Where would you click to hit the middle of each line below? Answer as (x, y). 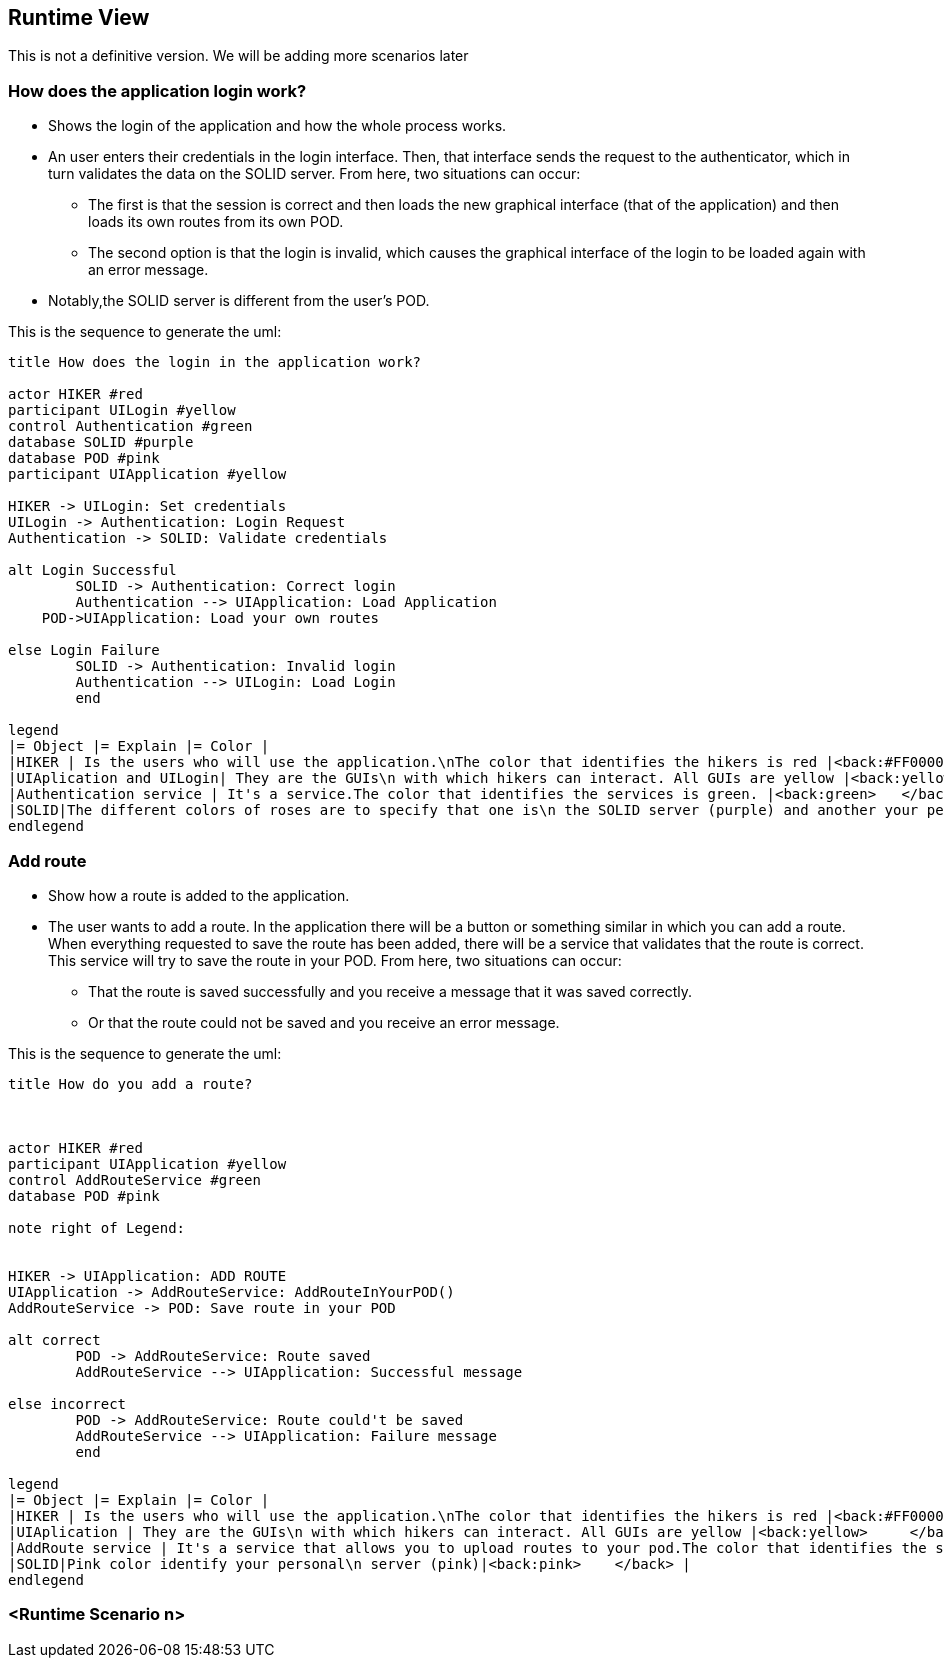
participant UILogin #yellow (122, 410)
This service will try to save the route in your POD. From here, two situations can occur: (335, 960)
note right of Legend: (97, 1227)
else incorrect (67, 1403)
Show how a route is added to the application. (199, 895)
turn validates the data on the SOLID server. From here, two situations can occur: (314, 174)
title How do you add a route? (130, 1083)
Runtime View (79, 17)
